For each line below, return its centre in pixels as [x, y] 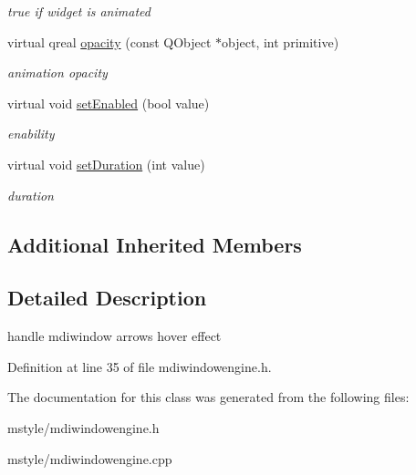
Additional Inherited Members [155, 244]
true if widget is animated [79, 11]
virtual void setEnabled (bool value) [109, 103]
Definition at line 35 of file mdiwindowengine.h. [140, 366]
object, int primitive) [281, 41]
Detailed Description [107, 298]
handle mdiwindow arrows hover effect [114, 336]
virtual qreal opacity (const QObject [109, 41]
